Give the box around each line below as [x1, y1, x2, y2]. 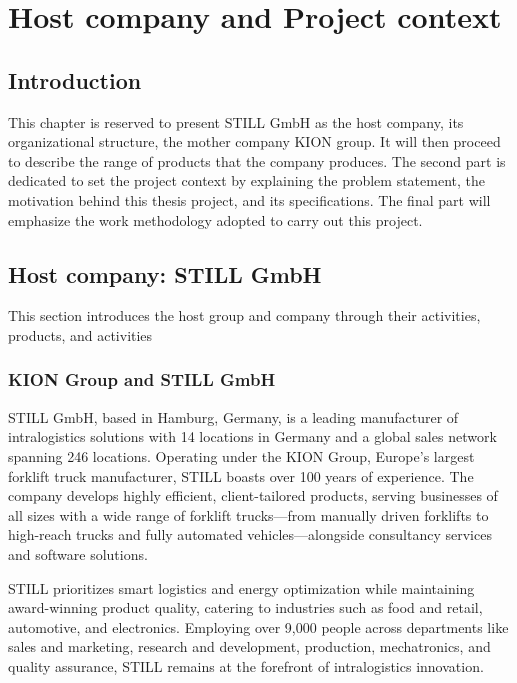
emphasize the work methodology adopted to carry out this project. [8, 209, 423, 230]
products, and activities [8, 324, 153, 345]
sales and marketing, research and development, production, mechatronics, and [8, 636, 491, 657]
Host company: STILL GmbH [8, 258, 322, 289]
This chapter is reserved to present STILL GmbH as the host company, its [8, 111, 464, 132]
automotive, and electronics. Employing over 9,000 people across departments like [8, 616, 509, 637]
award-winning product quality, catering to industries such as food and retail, [8, 597, 483, 618]
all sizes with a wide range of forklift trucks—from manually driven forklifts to [8, 504, 489, 525]
